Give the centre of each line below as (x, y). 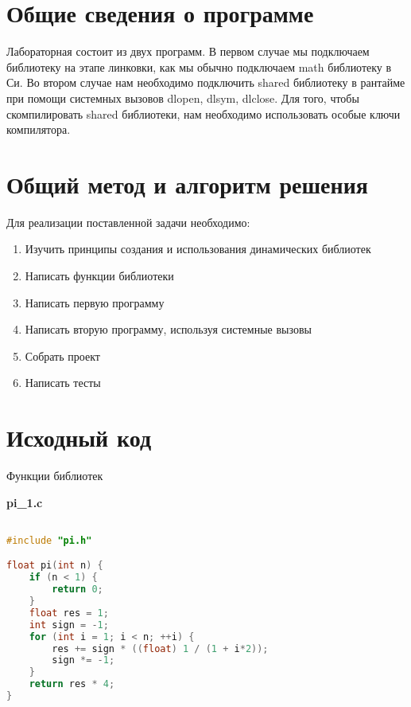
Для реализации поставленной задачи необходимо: (128, 222)
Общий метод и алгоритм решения (187, 184)
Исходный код (79, 437)
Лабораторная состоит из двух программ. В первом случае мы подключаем (188, 51)
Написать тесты (63, 383)
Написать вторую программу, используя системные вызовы (168, 329)
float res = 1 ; (69, 613)
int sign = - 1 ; (69, 625)
